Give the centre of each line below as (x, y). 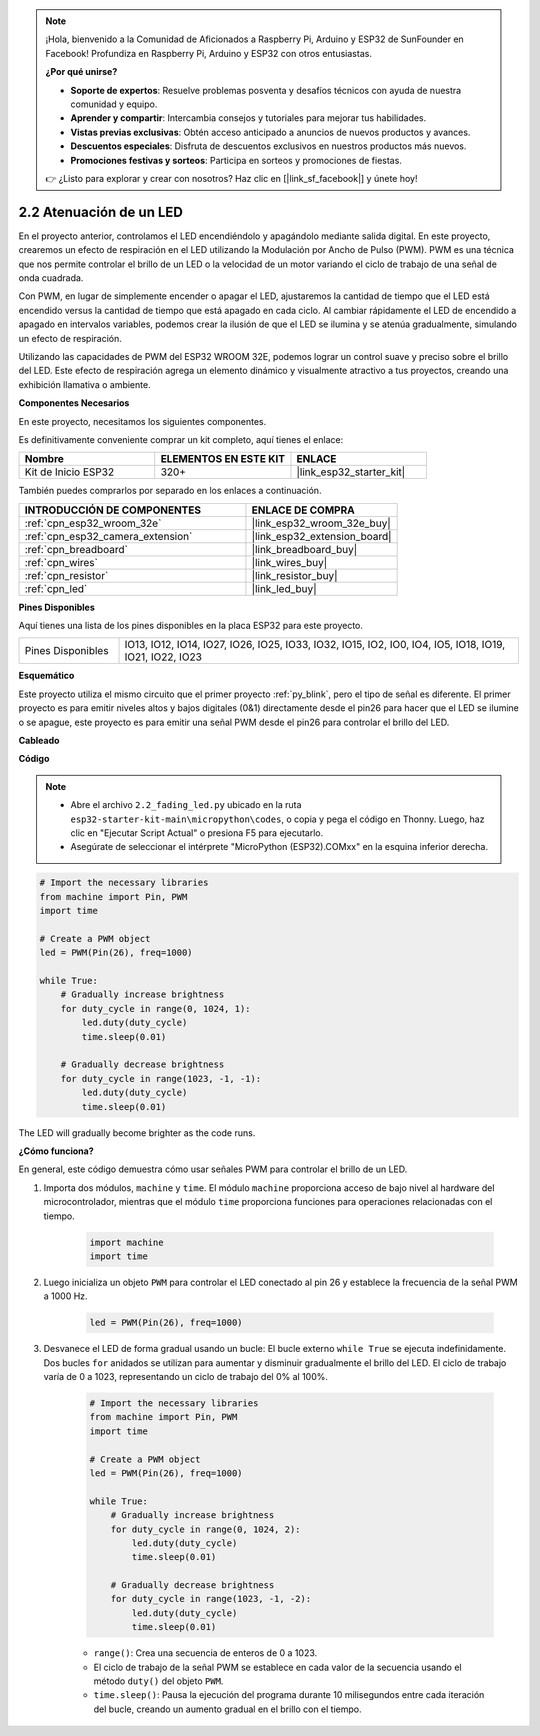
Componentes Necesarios (74, 403)
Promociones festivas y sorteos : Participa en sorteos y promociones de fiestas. (236, 160)
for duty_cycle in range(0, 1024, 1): (155, 1008)
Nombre (44, 459)
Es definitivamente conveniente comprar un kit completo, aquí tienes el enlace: (181, 439)
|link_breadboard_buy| (304, 549)
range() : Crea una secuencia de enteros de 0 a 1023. (205, 1653)
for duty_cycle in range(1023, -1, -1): (161, 1078)
